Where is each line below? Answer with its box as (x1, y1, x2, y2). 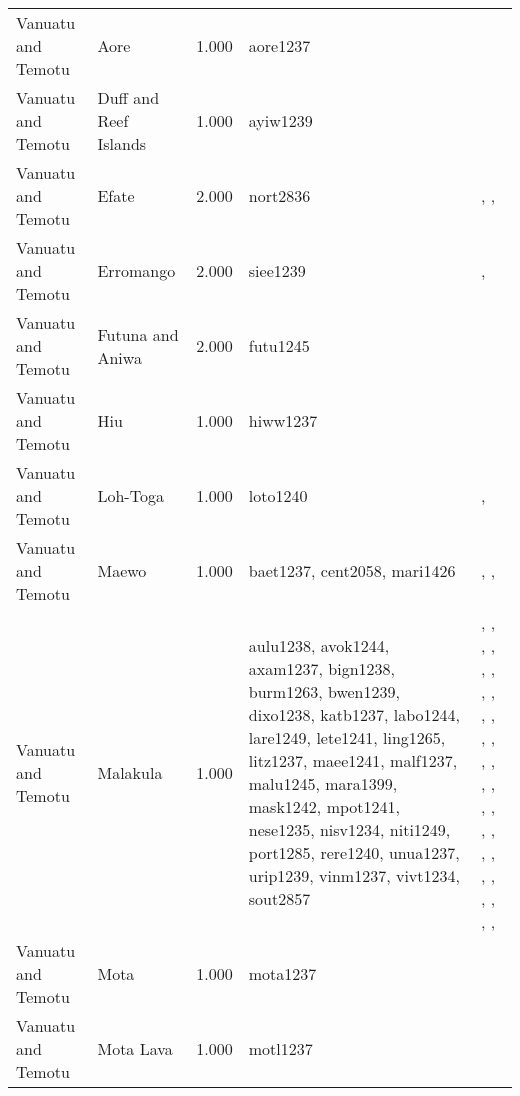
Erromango (97, 259, 176, 282)
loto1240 (248, 484, 308, 507)
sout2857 (248, 887, 311, 910)
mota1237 (248, 962, 317, 985)
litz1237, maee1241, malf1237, (248, 749, 458, 772)
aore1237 (248, 34, 311, 57)
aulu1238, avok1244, (248, 634, 390, 657)
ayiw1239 (248, 109, 313, 132)
